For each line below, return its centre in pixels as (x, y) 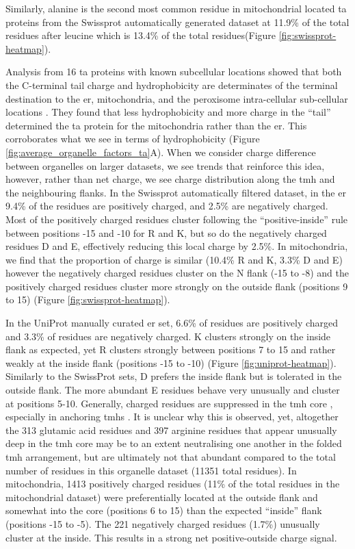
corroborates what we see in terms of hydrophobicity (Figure (133, 139)
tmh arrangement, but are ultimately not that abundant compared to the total (171, 457)
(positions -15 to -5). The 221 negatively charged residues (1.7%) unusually (163, 523)
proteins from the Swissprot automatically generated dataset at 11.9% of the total (177, 22)
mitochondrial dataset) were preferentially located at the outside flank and (162, 497)
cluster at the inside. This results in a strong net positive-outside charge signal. (171, 537)
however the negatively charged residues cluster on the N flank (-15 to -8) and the (177, 273)
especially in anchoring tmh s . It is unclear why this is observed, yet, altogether (172, 417)
